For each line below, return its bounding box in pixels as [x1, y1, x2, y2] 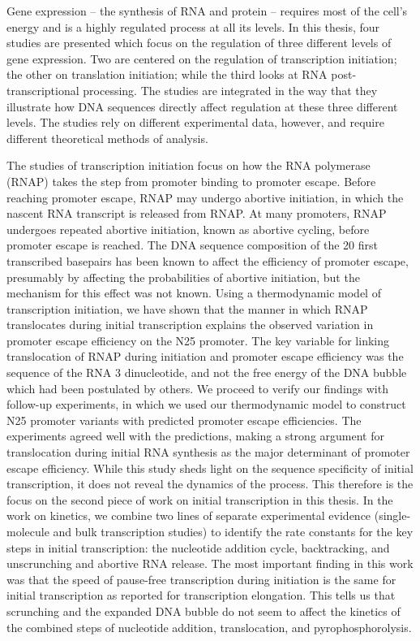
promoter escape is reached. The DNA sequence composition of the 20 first [6, 236, 379, 253]
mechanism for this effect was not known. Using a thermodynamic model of [6, 284, 381, 301]
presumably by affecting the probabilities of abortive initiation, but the [6, 268, 360, 285]
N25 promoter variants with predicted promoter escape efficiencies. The [6, 411, 362, 428]
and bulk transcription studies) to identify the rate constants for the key [53, 523, 414, 539]
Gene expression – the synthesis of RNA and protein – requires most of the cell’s [6, 2, 408, 19]
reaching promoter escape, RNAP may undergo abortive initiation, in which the [6, 188, 404, 206]
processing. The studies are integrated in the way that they [83, 81, 378, 98]
